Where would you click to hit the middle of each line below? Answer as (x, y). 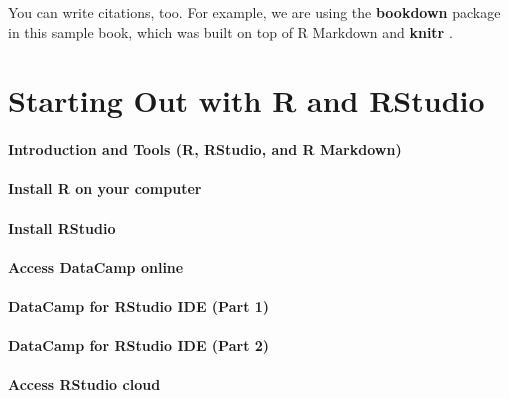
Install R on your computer (105, 188)
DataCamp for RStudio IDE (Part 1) (139, 305)
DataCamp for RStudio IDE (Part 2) (139, 345)
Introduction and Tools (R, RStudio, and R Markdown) (205, 149)
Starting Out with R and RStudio (246, 100)
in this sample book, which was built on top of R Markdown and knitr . (230, 31)
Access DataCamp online (96, 266)
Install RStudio (62, 227)
